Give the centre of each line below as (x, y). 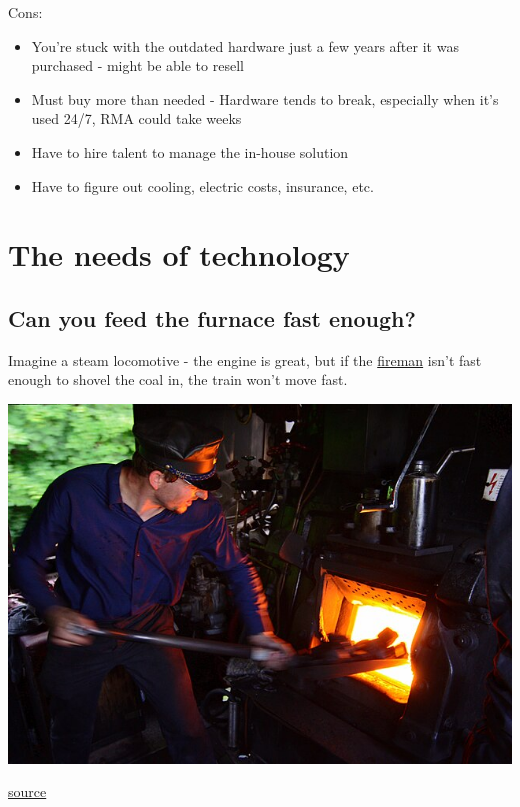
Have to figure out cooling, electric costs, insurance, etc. (202, 185)
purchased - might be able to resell (137, 65)
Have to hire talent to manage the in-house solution (190, 151)
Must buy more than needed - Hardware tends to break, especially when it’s (265, 98)
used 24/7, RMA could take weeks (136, 118)
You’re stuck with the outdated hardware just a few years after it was (245, 45)
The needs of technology (179, 254)
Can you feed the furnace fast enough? (212, 317)
